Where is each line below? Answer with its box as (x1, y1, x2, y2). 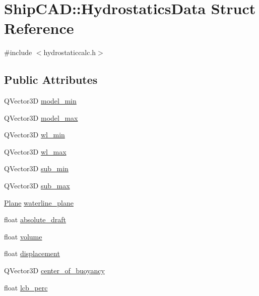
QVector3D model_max (4, 112, 78, 123)
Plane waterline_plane (4, 197, 74, 208)
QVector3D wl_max (4, 146, 67, 157)
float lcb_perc (4, 282, 48, 292)
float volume (4, 231, 42, 241)
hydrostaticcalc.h (43, 47, 96, 58)
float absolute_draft (4, 214, 67, 225)
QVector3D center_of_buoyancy (4, 265, 105, 276)
